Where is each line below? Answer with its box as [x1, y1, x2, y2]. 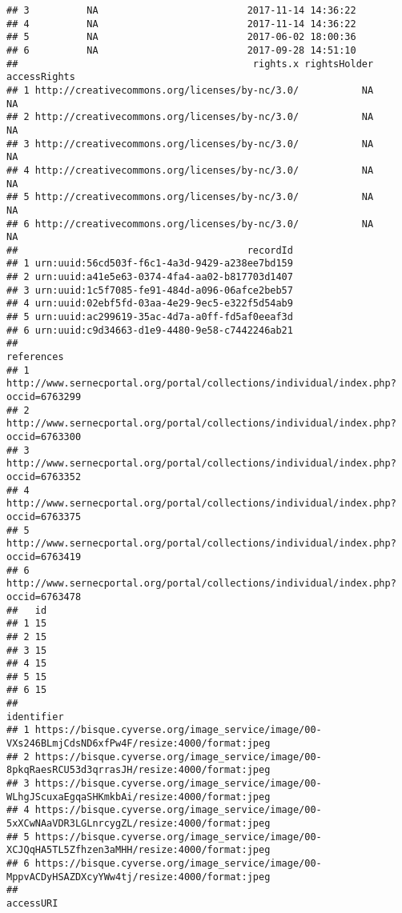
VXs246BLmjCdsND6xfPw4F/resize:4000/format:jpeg [6, 738, 271, 750]
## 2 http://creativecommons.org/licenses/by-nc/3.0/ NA [6, 111, 374, 123]
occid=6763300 [6, 431, 82, 442]
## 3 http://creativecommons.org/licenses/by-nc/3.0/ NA [6, 138, 374, 150]
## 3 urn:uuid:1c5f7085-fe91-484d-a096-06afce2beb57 [6, 284, 293, 296]
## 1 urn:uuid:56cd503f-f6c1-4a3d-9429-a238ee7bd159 [6, 258, 293, 270]
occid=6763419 [6, 551, 82, 563]
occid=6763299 [6, 391, 82, 403]
